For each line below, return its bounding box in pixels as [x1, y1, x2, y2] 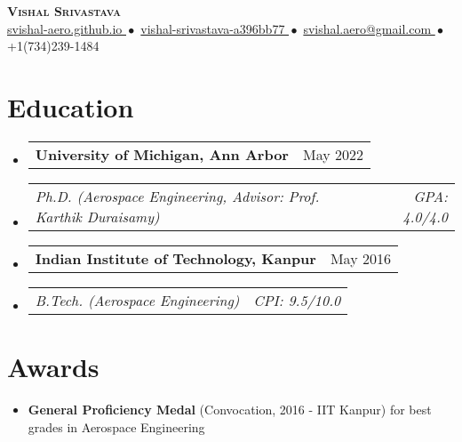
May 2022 [302, 143, 363, 165]
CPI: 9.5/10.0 [253, 289, 341, 310]
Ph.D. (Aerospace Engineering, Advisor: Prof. [35, 185, 320, 206]
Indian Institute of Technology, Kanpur [35, 247, 316, 269]
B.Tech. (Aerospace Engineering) [35, 289, 240, 310]
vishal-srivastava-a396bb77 [140, 19, 285, 37]
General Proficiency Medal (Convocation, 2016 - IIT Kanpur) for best [28, 400, 432, 419]
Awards [7, 349, 100, 385]
